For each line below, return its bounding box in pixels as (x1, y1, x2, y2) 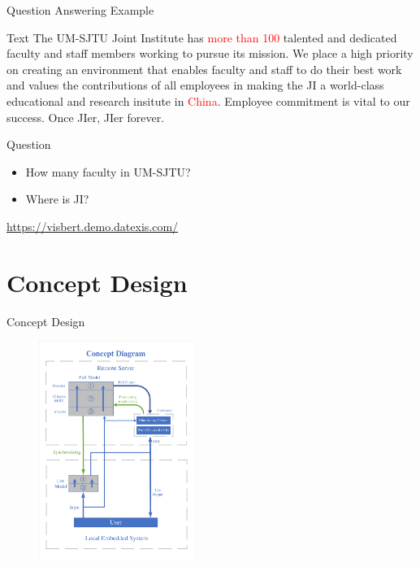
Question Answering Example (6, 2, 154, 18)
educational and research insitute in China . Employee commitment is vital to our (6, 92, 410, 109)
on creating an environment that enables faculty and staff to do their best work (6, 60, 402, 77)
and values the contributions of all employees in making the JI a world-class (6, 76, 384, 94)
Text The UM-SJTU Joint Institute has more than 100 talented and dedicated (6, 28, 397, 46)
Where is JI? (25, 190, 89, 207)
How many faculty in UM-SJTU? (25, 163, 191, 180)
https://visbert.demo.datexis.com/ (6, 217, 179, 234)
